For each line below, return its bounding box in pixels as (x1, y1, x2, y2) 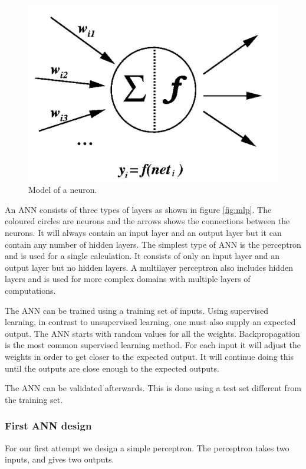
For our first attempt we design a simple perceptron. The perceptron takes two (5, 441, 289, 454)
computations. (5, 284, 56, 296)
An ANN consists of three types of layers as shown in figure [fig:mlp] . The (5, 203, 272, 215)
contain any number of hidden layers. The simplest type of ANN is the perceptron (5, 238, 301, 250)
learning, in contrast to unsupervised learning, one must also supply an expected (5, 316, 296, 328)
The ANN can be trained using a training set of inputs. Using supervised (5, 304, 269, 316)
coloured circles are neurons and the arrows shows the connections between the (5, 215, 290, 227)
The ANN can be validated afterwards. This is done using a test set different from (5, 382, 302, 394)
